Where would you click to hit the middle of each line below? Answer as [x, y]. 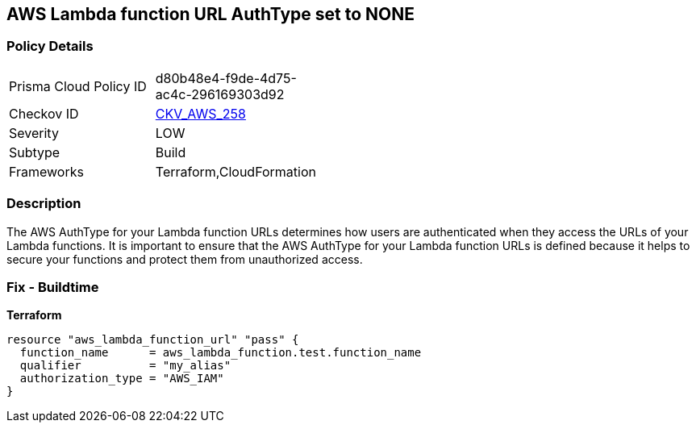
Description [44, 204]
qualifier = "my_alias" [125, 366]
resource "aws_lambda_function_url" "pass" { [153, 340]
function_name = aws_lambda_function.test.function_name [221, 353]
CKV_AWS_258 [200, 113]
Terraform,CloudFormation [235, 171]
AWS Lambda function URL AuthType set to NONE [210, 14]
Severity [34, 133]
